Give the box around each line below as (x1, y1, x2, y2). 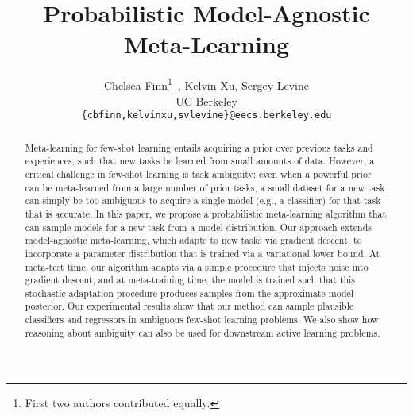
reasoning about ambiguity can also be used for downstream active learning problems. (25, 325, 380, 339)
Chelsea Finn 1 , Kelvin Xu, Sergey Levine (104, 75, 309, 93)
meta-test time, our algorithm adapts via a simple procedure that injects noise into (25, 260, 369, 273)
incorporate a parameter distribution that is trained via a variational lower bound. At (25, 246, 380, 260)
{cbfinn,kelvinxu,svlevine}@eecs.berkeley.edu (81, 110, 332, 121)
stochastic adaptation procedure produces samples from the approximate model (25, 286, 354, 299)
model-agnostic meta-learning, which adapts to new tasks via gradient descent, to (25, 233, 362, 247)
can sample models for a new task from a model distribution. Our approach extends (25, 220, 372, 233)
